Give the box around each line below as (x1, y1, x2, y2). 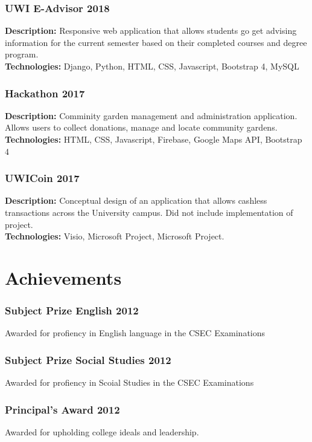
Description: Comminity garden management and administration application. (5, 109, 298, 122)
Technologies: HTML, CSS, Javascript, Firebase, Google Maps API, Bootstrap (5, 133, 302, 145)
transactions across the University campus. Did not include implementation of (5, 206, 293, 218)
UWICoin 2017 (5, 171, 80, 186)
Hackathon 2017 (5, 85, 85, 100)
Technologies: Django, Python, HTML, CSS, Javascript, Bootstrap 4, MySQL (5, 60, 299, 72)
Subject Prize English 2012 (5, 303, 139, 318)
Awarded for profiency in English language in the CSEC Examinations (5, 327, 266, 339)
